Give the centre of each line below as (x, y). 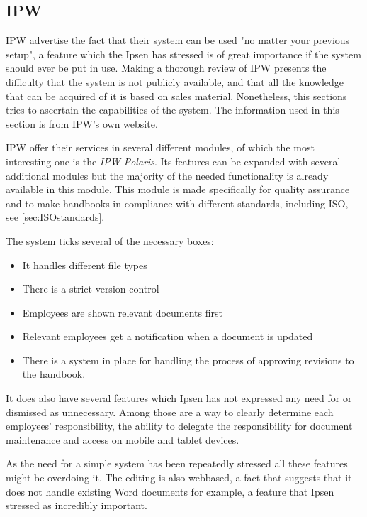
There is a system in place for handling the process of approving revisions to (188, 360)
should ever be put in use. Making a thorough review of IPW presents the (166, 68)
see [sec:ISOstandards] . (55, 217)
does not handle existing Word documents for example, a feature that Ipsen (170, 491)
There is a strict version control (91, 289)
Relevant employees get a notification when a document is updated (168, 336)
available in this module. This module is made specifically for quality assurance (178, 189)
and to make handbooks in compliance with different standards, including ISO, (177, 203)
